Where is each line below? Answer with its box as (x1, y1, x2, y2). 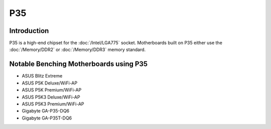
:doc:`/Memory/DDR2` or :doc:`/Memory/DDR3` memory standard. (9, 46, 146, 52)
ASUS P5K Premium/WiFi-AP (22, 87, 82, 93)
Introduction (9, 26, 49, 35)
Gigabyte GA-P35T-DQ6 (22, 115, 72, 121)
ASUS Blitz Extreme (22, 73, 63, 79)
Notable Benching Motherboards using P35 (9, 60, 148, 68)
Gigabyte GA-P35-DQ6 (22, 108, 70, 114)
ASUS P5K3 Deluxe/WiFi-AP (22, 94, 80, 100)
